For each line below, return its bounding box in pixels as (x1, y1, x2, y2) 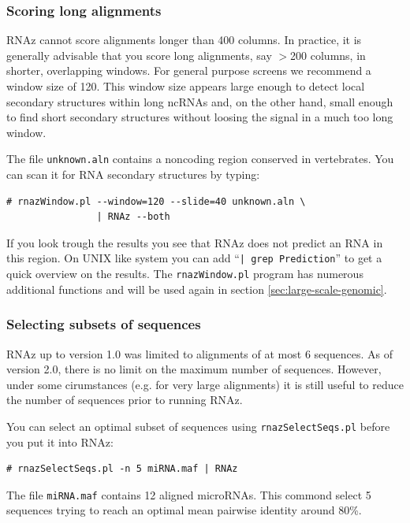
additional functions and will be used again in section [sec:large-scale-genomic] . (6, 280, 387, 297)
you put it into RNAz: (6, 433, 114, 450)
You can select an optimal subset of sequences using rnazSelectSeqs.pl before (6, 417, 390, 434)
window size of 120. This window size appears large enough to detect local (6, 78, 365, 94)
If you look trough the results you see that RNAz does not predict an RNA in (6, 234, 383, 250)
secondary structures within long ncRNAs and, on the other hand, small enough (6, 93, 393, 109)
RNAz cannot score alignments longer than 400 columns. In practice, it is (6, 32, 362, 48)
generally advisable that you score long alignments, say (6, 46, 272, 63)
